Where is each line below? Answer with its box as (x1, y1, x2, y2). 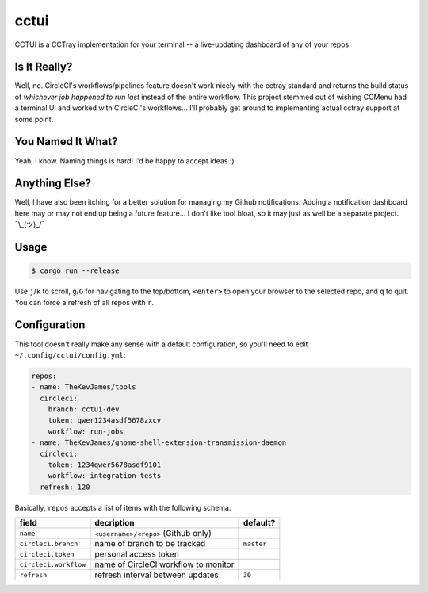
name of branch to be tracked (94, 538, 206, 549)
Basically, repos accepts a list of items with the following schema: (14, 503, 231, 512)
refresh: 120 (40, 482, 90, 492)
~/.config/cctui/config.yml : (14, 350, 126, 360)
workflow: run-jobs (48, 427, 124, 436)
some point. (14, 114, 54, 124)
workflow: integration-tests (48, 472, 162, 480)
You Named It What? (14, 135, 118, 148)
